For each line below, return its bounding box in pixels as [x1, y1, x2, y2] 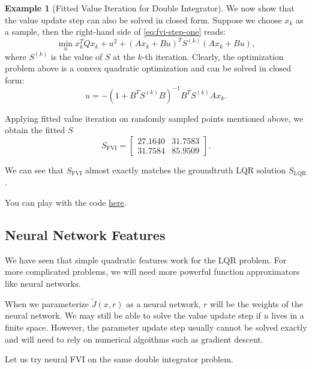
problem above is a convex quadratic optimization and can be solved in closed [5, 62, 292, 74]
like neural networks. [5, 277, 81, 289]
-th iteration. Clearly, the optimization [142, 50, 284, 62]
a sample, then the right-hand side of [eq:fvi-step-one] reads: [5, 25, 226, 38]
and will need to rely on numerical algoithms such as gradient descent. [5, 332, 263, 345]
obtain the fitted [5, 124, 65, 136]
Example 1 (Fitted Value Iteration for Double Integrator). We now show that [5, 2, 295, 14]
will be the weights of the [210, 297, 303, 310]
